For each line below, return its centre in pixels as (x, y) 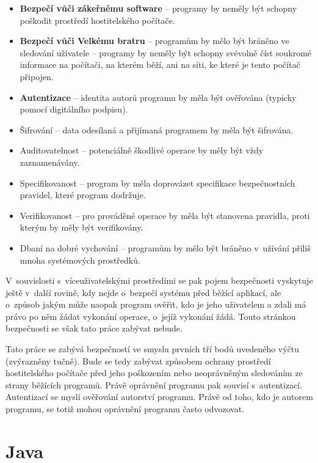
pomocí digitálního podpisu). (74, 109)
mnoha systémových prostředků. (80, 260)
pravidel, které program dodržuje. (83, 195)
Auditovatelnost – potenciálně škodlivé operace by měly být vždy (142, 150)
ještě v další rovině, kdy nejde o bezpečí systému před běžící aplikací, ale (143, 292)
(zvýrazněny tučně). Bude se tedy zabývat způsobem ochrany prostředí (138, 361)
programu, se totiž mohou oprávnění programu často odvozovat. (125, 409)
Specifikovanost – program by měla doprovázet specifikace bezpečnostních (157, 183)
